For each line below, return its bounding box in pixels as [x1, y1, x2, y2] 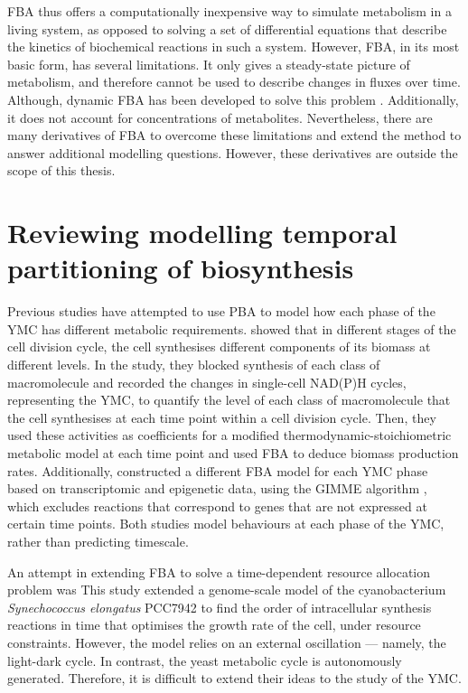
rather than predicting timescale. [7, 531, 189, 550]
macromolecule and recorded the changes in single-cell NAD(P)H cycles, [7, 372, 407, 391]
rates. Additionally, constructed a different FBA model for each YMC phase [7, 461, 428, 480]
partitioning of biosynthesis [7, 249, 354, 286]
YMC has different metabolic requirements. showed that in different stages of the [7, 319, 456, 338]
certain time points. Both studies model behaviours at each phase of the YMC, [7, 514, 445, 533]
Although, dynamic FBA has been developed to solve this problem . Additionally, [7, 89, 459, 108]
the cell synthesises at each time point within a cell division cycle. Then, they [7, 407, 436, 426]
